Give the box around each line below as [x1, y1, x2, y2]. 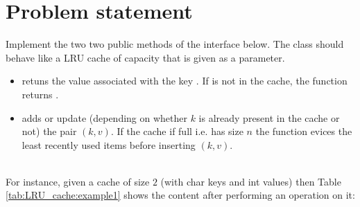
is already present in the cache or [198, 110, 340, 125]
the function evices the [255, 124, 352, 138]
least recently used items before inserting [22, 137, 196, 152]
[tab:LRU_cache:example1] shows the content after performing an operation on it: [6, 188, 355, 202]
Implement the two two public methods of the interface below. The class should [6, 37, 344, 51]
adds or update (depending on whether [22, 110, 187, 125]
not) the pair [22, 124, 77, 138]
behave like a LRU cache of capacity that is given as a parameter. [6, 50, 285, 64]
